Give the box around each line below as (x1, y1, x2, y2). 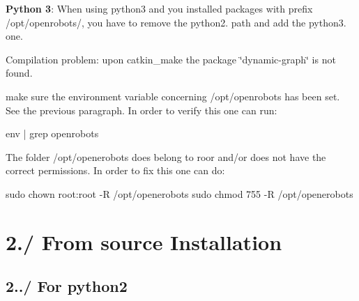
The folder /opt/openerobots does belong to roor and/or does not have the (6, 149, 326, 164)
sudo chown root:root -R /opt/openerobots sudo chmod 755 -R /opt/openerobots (6, 186, 353, 201)
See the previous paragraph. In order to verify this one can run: (6, 102, 277, 117)
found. (6, 65, 33, 80)
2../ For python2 (6, 275, 128, 297)
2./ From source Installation (6, 227, 282, 256)
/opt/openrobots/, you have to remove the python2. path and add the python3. (6, 15, 346, 29)
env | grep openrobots (6, 126, 99, 141)
